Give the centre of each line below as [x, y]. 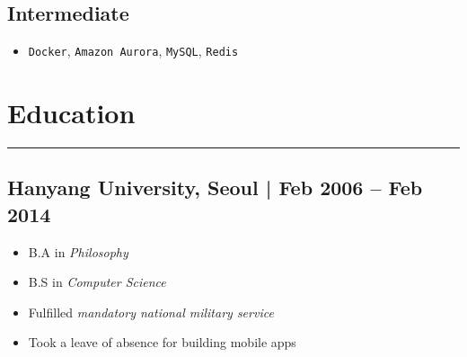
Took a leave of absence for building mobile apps [162, 342]
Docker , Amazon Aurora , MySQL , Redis [133, 51]
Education [71, 113]
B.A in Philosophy [78, 251]
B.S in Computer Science [97, 282]
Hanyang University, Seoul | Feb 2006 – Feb [215, 187]
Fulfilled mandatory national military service [151, 312]
